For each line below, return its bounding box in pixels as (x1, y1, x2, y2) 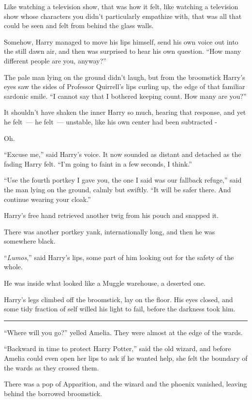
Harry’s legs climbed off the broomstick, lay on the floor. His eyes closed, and (4, 294, 233, 304)
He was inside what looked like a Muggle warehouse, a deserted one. (4, 278, 206, 288)
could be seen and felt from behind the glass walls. (4, 20, 154, 31)
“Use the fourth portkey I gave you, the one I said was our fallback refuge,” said (4, 175, 242, 185)
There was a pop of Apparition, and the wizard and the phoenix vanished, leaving (4, 379, 247, 389)
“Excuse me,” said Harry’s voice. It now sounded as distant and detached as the (4, 149, 241, 159)
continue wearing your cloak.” (4, 194, 91, 204)
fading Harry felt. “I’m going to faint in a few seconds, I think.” (4, 158, 192, 169)
